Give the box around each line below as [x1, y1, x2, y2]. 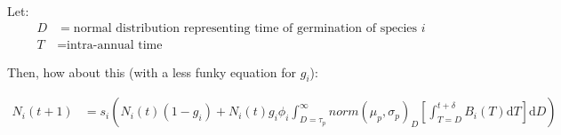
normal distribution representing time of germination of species [73, 21, 418, 35]
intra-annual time [67, 38, 163, 52]
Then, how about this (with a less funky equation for [7, 62, 297, 81]
